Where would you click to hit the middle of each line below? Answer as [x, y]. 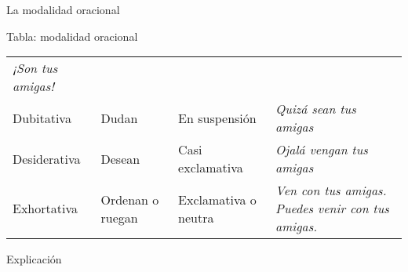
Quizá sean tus [316, 109]
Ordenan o [130, 199]
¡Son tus [35, 68]
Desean [120, 158]
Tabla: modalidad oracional [72, 36]
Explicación [34, 259]
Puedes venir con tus [332, 209]
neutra [196, 217]
